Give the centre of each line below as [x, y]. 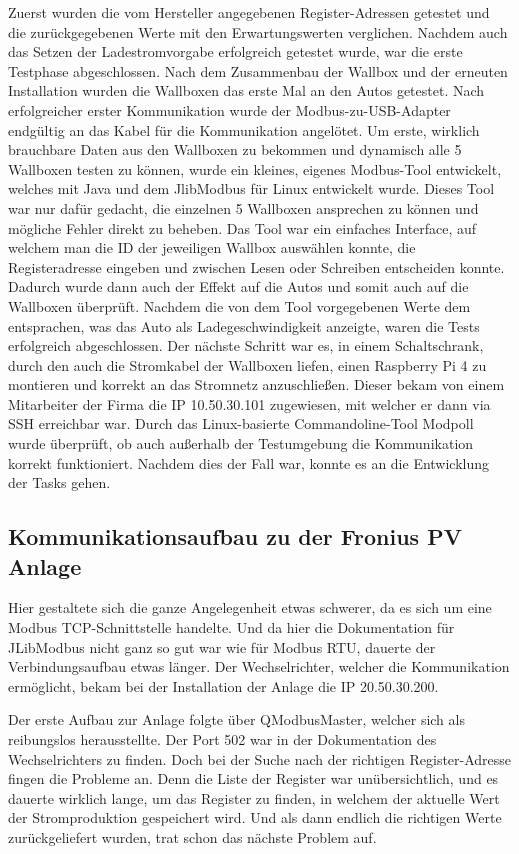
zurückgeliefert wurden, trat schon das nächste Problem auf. [192, 836]
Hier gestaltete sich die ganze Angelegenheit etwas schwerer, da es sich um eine [250, 607]
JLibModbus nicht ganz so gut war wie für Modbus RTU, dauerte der [222, 646]
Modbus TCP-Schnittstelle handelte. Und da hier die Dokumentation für [231, 627]
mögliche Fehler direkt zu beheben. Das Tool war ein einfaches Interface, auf [242, 227]
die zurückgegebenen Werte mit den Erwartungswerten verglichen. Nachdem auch [258, 31]
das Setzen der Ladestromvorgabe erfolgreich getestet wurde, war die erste [235, 51]
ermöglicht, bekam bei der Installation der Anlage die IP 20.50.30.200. [223, 685]
